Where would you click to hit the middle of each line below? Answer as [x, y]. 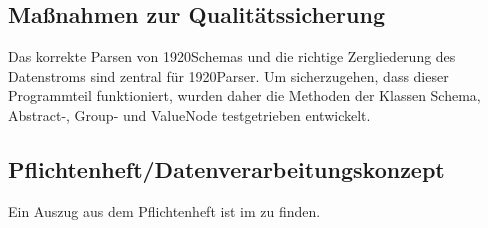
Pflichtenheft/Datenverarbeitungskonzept [226, 168]
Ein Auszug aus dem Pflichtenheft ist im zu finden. [164, 210]
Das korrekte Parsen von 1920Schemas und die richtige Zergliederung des [232, 56]
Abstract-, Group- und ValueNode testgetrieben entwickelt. [189, 114]
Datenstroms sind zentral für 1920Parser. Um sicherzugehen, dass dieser [228, 75]
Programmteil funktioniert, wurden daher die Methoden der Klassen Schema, [244, 95]
